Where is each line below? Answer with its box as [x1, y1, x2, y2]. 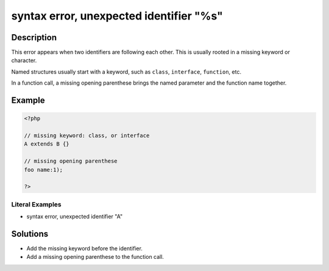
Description [11, 32, 57, 43]
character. [11, 57, 37, 64]
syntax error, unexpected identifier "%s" [11, 9, 224, 23]
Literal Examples [11, 200, 62, 208]
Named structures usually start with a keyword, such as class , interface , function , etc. [11, 68, 242, 76]
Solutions [11, 228, 49, 239]
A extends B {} [24, 141, 69, 147]
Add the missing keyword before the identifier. [26, 245, 143, 252]
